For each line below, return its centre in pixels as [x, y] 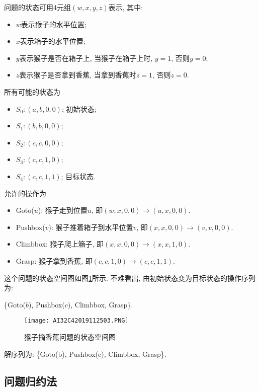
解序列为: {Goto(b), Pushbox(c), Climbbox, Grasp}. [85, 354]
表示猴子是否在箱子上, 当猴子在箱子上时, [86, 58]
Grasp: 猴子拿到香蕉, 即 [54, 260]
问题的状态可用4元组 [37, 7]
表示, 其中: [126, 7]
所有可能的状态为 [32, 91]
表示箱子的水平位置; [53, 41]
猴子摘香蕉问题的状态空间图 [70, 336]
